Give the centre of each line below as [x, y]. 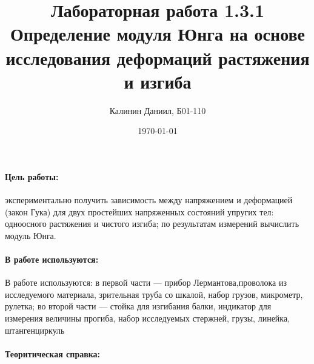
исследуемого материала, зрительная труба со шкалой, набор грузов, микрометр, [154, 294]
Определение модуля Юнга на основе [157, 34]
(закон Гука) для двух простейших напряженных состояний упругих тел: [139, 211]
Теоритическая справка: [53, 353]
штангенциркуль [35, 330]
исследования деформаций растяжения [158, 57]
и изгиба [158, 81]
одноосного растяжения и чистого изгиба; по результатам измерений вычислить [152, 224]
